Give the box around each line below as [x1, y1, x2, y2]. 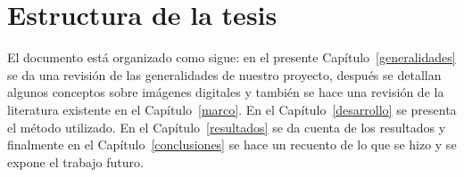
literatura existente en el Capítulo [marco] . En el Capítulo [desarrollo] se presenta [7, 100, 457, 118]
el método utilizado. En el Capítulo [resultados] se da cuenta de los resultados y [7, 117, 446, 136]
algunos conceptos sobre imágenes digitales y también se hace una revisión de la [7, 83, 444, 101]
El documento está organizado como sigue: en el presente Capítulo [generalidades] [7, 48, 456, 67]
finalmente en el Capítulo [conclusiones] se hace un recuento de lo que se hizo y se [7, 135, 457, 154]
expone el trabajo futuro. [7, 152, 144, 171]
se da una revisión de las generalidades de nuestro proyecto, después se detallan [7, 65, 442, 84]
